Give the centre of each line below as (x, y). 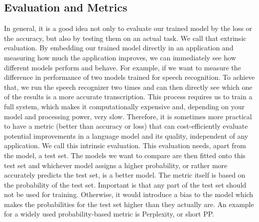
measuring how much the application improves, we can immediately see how (120, 57)
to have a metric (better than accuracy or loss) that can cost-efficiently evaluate (126, 126)
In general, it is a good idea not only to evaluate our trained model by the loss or (128, 28)
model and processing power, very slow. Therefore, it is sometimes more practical (128, 116)
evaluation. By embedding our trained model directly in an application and (119, 48)
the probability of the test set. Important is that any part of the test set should (125, 184)
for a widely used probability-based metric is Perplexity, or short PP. (109, 214)
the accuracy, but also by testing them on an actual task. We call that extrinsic (125, 38)
